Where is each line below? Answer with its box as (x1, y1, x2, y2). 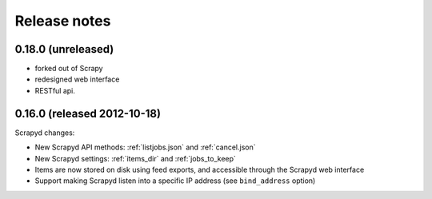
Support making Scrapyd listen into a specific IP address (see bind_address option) (34, 176, 316, 185)
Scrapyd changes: (14, 128, 75, 137)
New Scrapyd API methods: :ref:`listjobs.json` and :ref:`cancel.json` (34, 142, 256, 152)
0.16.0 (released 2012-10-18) (14, 106, 162, 120)
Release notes (14, 12, 111, 30)
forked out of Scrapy (34, 64, 103, 74)
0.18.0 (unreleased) (14, 42, 114, 56)
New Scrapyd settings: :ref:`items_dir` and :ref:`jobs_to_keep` (34, 153, 236, 163)
